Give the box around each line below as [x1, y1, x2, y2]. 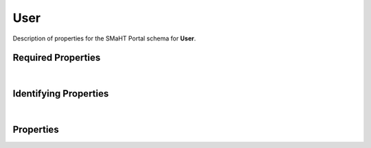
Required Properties [12, 52, 101, 64]
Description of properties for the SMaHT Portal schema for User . [12, 34, 196, 42]
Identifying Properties [12, 88, 109, 99]
